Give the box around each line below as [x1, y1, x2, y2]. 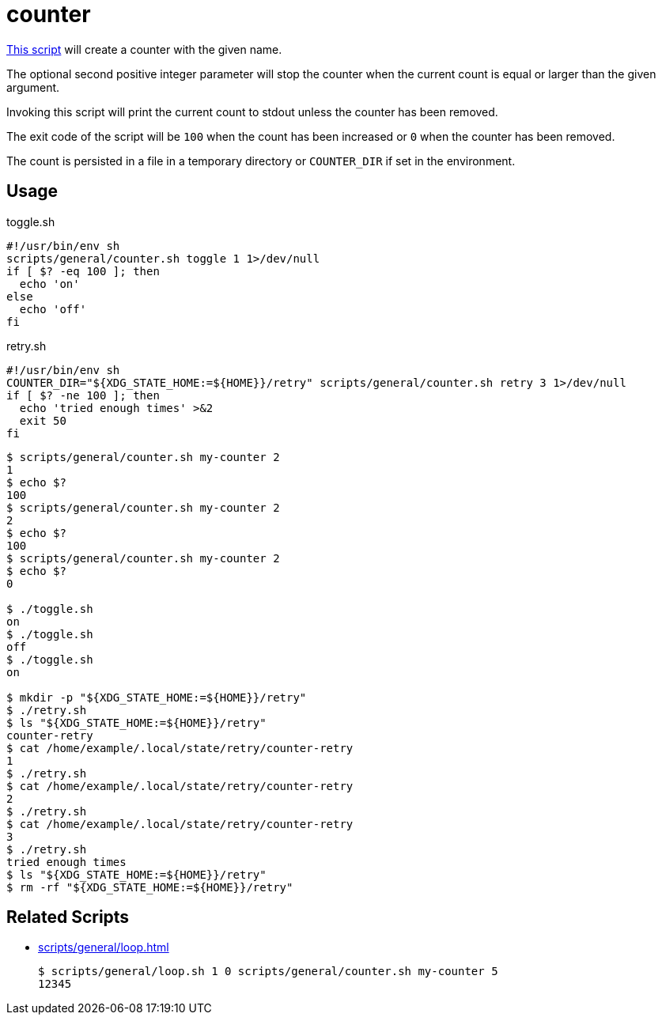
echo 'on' [19, 277, 80, 290]
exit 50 [19, 414, 66, 427]
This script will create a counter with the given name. [6, 42, 282, 56]
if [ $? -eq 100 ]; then [6, 264, 160, 278]
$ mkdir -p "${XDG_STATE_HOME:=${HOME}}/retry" [6, 690, 307, 704]
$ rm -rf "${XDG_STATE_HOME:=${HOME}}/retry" [6, 880, 293, 894]
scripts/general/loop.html [38, 940, 169, 955]
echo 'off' [19, 302, 87, 316]
